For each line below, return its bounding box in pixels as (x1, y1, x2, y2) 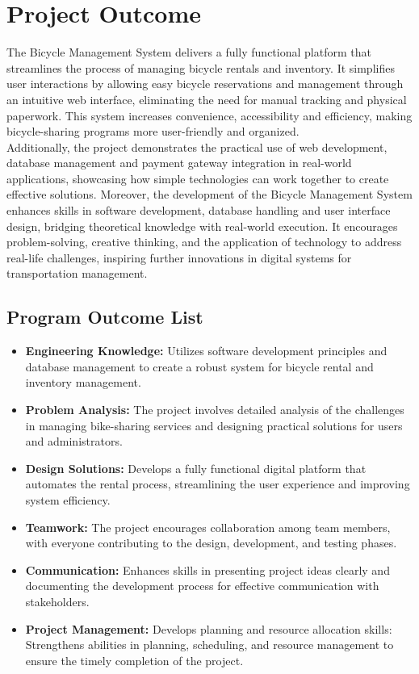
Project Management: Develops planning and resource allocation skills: (25, 620, 392, 637)
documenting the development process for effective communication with (25, 577, 379, 594)
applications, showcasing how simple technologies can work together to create (6, 170, 389, 186)
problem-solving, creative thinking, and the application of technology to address (6, 233, 402, 250)
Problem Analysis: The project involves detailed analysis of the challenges (25, 401, 404, 418)
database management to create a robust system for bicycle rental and (25, 358, 374, 375)
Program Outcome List (6, 304, 203, 329)
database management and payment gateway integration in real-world (6, 154, 352, 171)
